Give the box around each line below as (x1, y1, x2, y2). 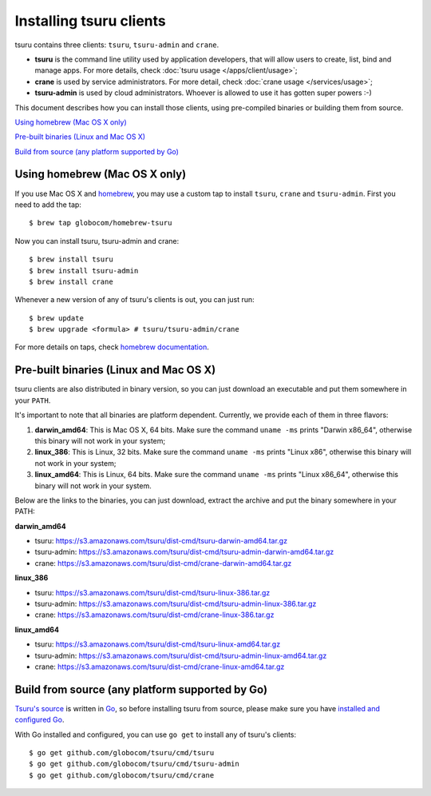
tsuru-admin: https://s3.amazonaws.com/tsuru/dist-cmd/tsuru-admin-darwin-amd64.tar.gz (34, 547, 334, 557)
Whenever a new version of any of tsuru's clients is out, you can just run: (14, 295, 255, 304)
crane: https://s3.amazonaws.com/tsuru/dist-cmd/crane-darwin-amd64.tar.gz (34, 558, 292, 567)
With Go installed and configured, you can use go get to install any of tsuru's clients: (14, 730, 297, 739)
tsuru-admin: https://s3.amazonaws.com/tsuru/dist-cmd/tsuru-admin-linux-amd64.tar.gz (34, 651, 327, 660)
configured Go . (14, 715, 65, 725)
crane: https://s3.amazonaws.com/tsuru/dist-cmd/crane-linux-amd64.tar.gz (34, 662, 285, 671)
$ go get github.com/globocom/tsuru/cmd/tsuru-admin (29, 759, 239, 769)
